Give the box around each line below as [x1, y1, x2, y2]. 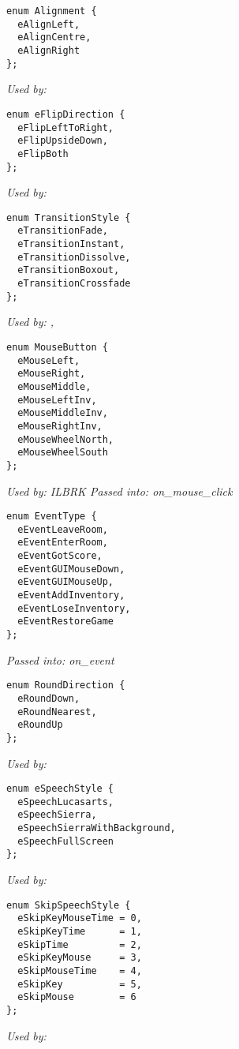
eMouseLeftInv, [17, 394, 97, 406]
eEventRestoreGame [17, 616, 114, 628]
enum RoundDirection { [6, 680, 125, 691]
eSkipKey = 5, [17, 978, 142, 990]
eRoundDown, [17, 692, 80, 704]
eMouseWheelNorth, [17, 433, 114, 445]
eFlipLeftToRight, [17, 122, 114, 133]
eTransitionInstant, [17, 238, 125, 250]
